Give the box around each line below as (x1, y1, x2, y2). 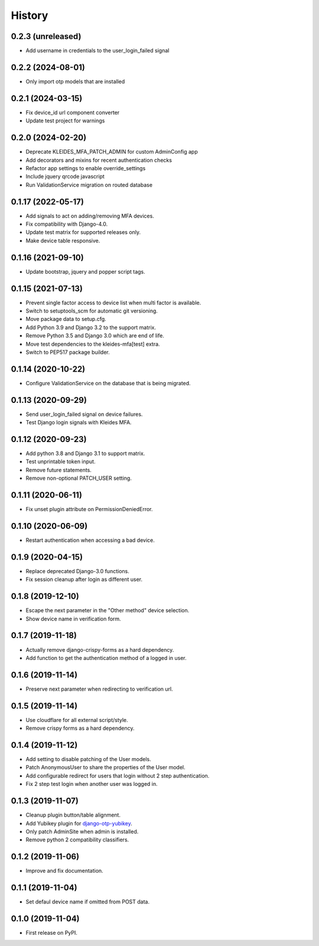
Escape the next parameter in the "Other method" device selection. (25, 607, 190, 614)
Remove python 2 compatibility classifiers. (25, 836, 129, 843)
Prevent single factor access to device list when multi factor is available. (25, 299, 201, 306)
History (11, 9, 48, 22)
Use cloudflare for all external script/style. (25, 716, 128, 723)
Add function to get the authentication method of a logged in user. (25, 654, 187, 661)
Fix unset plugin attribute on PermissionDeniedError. (25, 506, 153, 513)
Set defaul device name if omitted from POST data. (25, 898, 150, 905)
